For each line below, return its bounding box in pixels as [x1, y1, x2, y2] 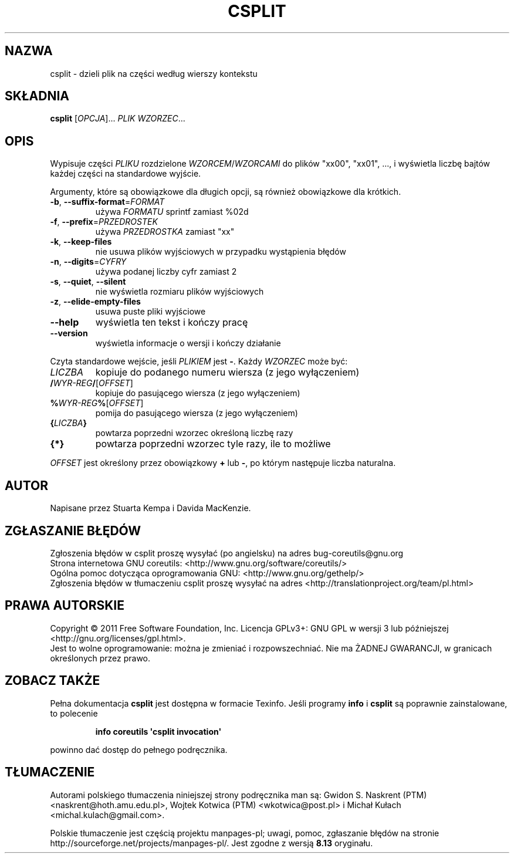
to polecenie [50, 708, 98, 718]
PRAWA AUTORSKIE [5, 598, 124, 613]
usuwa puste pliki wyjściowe [95, 306, 206, 317]
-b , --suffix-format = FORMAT [50, 197, 165, 207]
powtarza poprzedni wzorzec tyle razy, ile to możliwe [95, 438, 331, 450]
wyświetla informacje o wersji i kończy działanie [95, 338, 281, 349]
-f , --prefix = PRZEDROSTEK [50, 217, 158, 227]
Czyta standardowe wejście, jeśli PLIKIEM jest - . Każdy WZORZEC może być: [50, 356, 348, 367]
